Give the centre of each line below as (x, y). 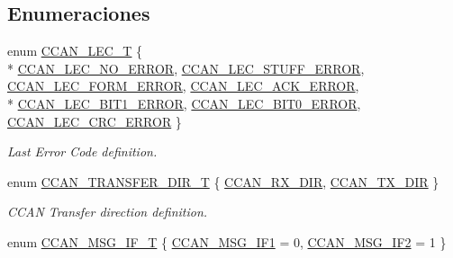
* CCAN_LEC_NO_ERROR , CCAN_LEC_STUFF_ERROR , (186, 68)
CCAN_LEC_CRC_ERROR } (95, 121)
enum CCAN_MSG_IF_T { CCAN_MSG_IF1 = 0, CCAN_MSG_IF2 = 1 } (227, 241)
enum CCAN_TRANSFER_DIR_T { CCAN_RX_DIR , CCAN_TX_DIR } (223, 181)
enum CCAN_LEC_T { (75, 51)
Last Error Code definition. (82, 151)
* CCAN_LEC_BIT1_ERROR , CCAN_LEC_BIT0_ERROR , (184, 103)
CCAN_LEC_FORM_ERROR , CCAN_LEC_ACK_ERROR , (183, 86)
